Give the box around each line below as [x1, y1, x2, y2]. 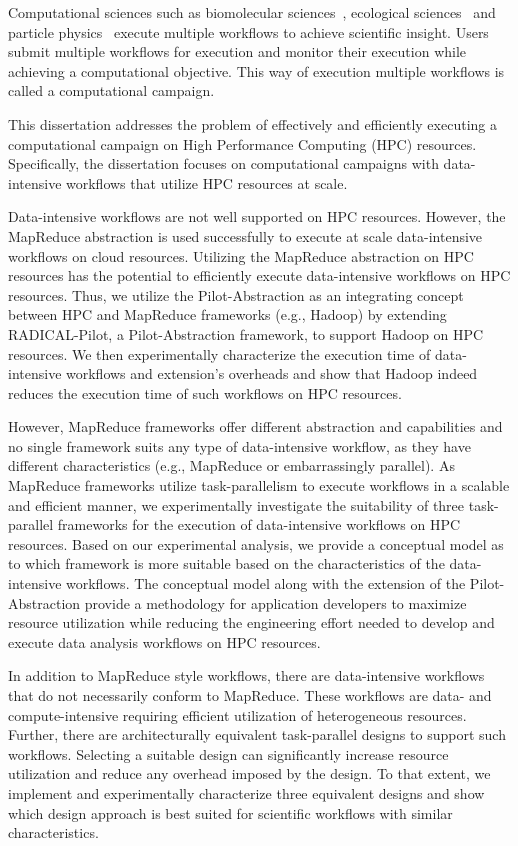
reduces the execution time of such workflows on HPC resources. [8, 382, 402, 403]
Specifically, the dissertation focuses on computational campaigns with [8, 153, 439, 174]
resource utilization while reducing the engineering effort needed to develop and [8, 612, 495, 633]
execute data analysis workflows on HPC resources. [8, 631, 321, 652]
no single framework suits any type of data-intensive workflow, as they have [8, 435, 471, 456]
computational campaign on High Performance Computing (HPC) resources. [8, 133, 477, 154]
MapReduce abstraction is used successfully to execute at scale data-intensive [8, 225, 483, 246]
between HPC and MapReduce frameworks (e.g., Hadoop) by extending [8, 304, 447, 325]
